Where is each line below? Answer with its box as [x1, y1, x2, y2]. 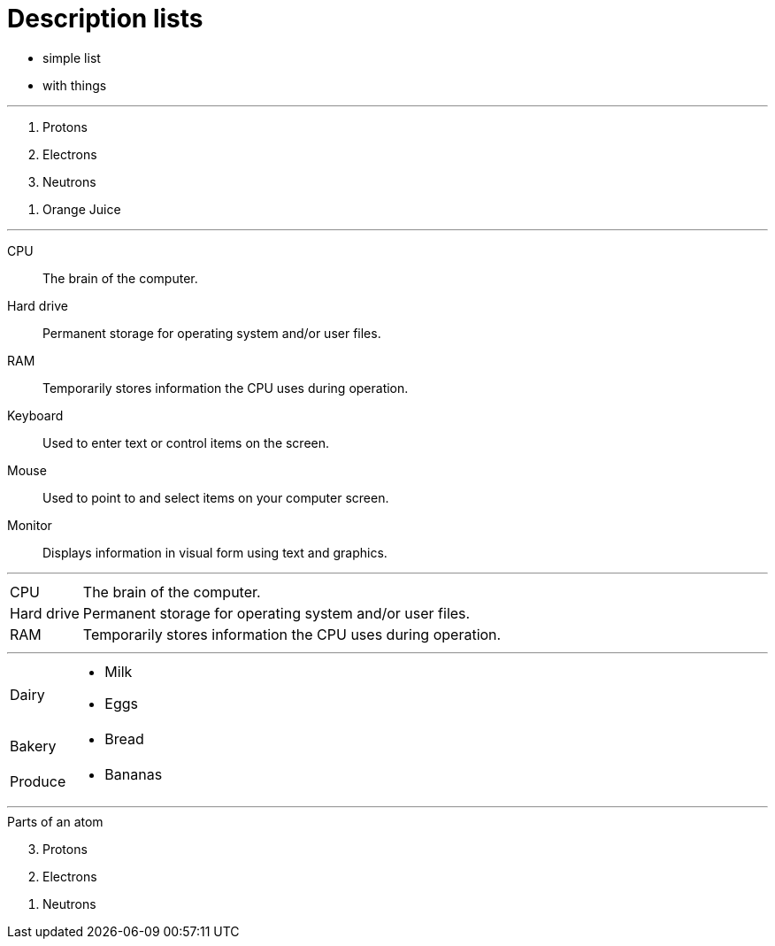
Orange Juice [42, 201, 121, 217]
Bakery [10, 736, 57, 755]
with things [42, 77, 107, 93]
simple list [42, 50, 101, 65]
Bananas [104, 765, 163, 783]
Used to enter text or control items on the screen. [42, 435, 330, 450]
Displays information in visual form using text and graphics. [42, 544, 387, 560]
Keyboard [7, 407, 64, 423]
